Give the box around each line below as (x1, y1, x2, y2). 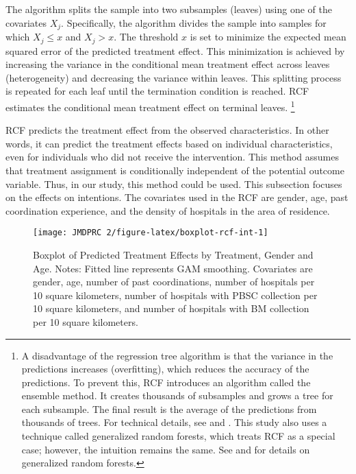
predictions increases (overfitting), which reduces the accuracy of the (21, 362, 309, 376)
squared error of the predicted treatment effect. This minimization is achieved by (5, 43, 345, 58)
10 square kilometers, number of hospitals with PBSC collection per (33, 287, 318, 302)
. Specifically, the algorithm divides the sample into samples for (61, 15, 327, 29)
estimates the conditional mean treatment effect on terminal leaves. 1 (5, 97, 295, 114)
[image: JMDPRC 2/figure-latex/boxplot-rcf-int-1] (33, 228, 268, 238)
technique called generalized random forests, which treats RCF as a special (21, 429, 335, 443)
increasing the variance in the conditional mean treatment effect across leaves (5, 57, 330, 71)
